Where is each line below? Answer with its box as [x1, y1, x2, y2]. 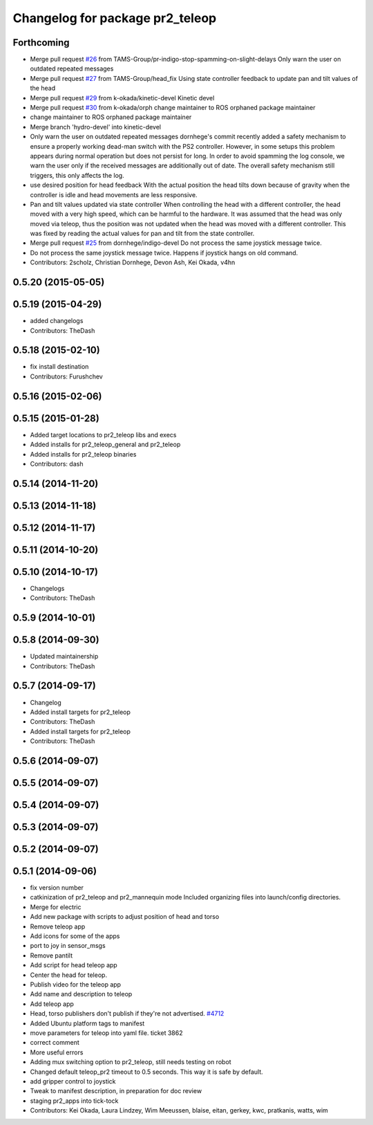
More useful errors [30, 1048, 84, 1057]
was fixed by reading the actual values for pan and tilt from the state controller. [30, 229, 255, 238]
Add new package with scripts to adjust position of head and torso [30, 913, 220, 921]
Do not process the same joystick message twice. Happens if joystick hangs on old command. [30, 248, 298, 257]
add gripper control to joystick [30, 1077, 117, 1086]
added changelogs [30, 317, 84, 325]
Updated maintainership [30, 652, 99, 661]
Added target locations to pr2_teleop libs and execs [30, 430, 177, 439]
